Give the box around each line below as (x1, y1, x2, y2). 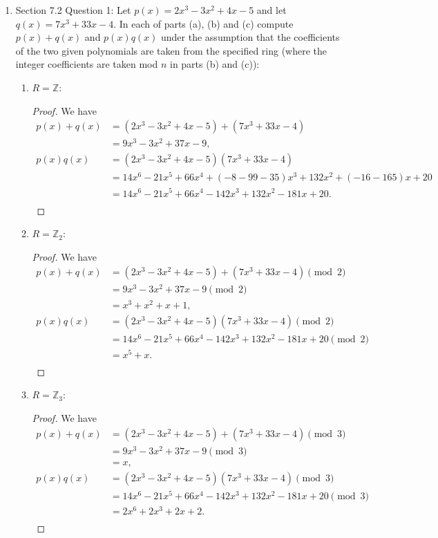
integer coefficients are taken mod (15, 57, 158, 71)
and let (256, 3, 287, 17)
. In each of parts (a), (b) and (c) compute (113, 16, 294, 30)
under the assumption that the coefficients (161, 30, 340, 44)
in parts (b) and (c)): (169, 57, 260, 71)
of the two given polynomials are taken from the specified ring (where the (15, 43, 327, 57)
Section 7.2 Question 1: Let (15, 3, 131, 17)
